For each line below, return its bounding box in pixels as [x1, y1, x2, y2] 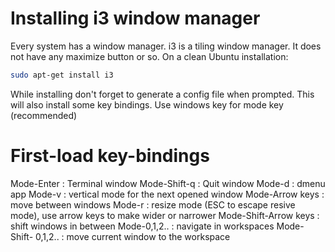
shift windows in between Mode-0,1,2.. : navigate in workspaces [10, 220, 275, 232]
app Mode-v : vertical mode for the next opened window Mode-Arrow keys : [10, 188, 325, 200]
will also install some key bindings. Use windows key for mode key [10, 98, 284, 111]
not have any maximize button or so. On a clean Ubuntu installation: [10, 50, 289, 62]
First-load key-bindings [10, 145, 210, 167]
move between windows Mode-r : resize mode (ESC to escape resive [10, 198, 296, 211]
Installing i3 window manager [10, 7, 261, 30]
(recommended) [10, 109, 78, 121]
